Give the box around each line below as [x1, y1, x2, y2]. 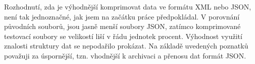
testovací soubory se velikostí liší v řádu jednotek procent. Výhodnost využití [4, 30, 242, 41]
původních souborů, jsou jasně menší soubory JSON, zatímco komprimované [4, 21, 241, 31]
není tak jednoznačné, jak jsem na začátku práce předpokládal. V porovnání [4, 11, 240, 21]
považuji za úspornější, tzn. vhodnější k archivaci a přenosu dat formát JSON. [4, 50, 246, 60]
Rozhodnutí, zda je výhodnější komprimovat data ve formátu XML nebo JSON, [4, 1, 251, 11]
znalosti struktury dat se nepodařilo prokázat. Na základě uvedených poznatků [4, 40, 248, 51]
